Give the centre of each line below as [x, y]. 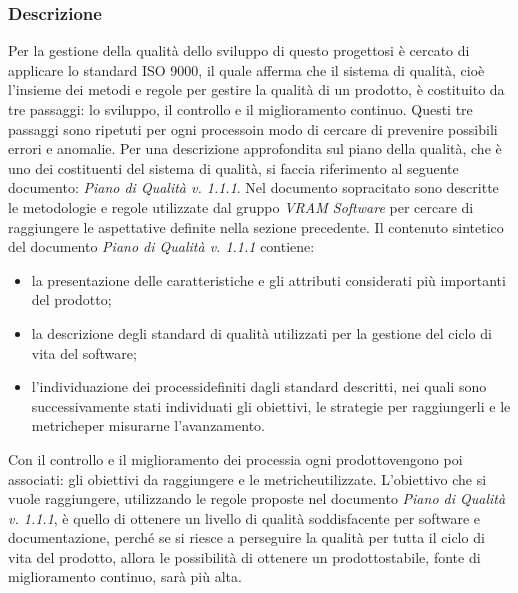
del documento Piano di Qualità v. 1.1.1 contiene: [161, 246]
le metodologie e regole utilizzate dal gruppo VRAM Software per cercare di [241, 206]
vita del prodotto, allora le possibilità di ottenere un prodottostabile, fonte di [244, 556]
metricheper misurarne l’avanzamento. [148, 425]
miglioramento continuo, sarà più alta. [125, 576]
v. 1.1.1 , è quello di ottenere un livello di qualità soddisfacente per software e [244, 517]
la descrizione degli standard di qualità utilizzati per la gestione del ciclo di [261, 332]
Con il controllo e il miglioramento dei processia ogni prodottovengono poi [235, 458]
